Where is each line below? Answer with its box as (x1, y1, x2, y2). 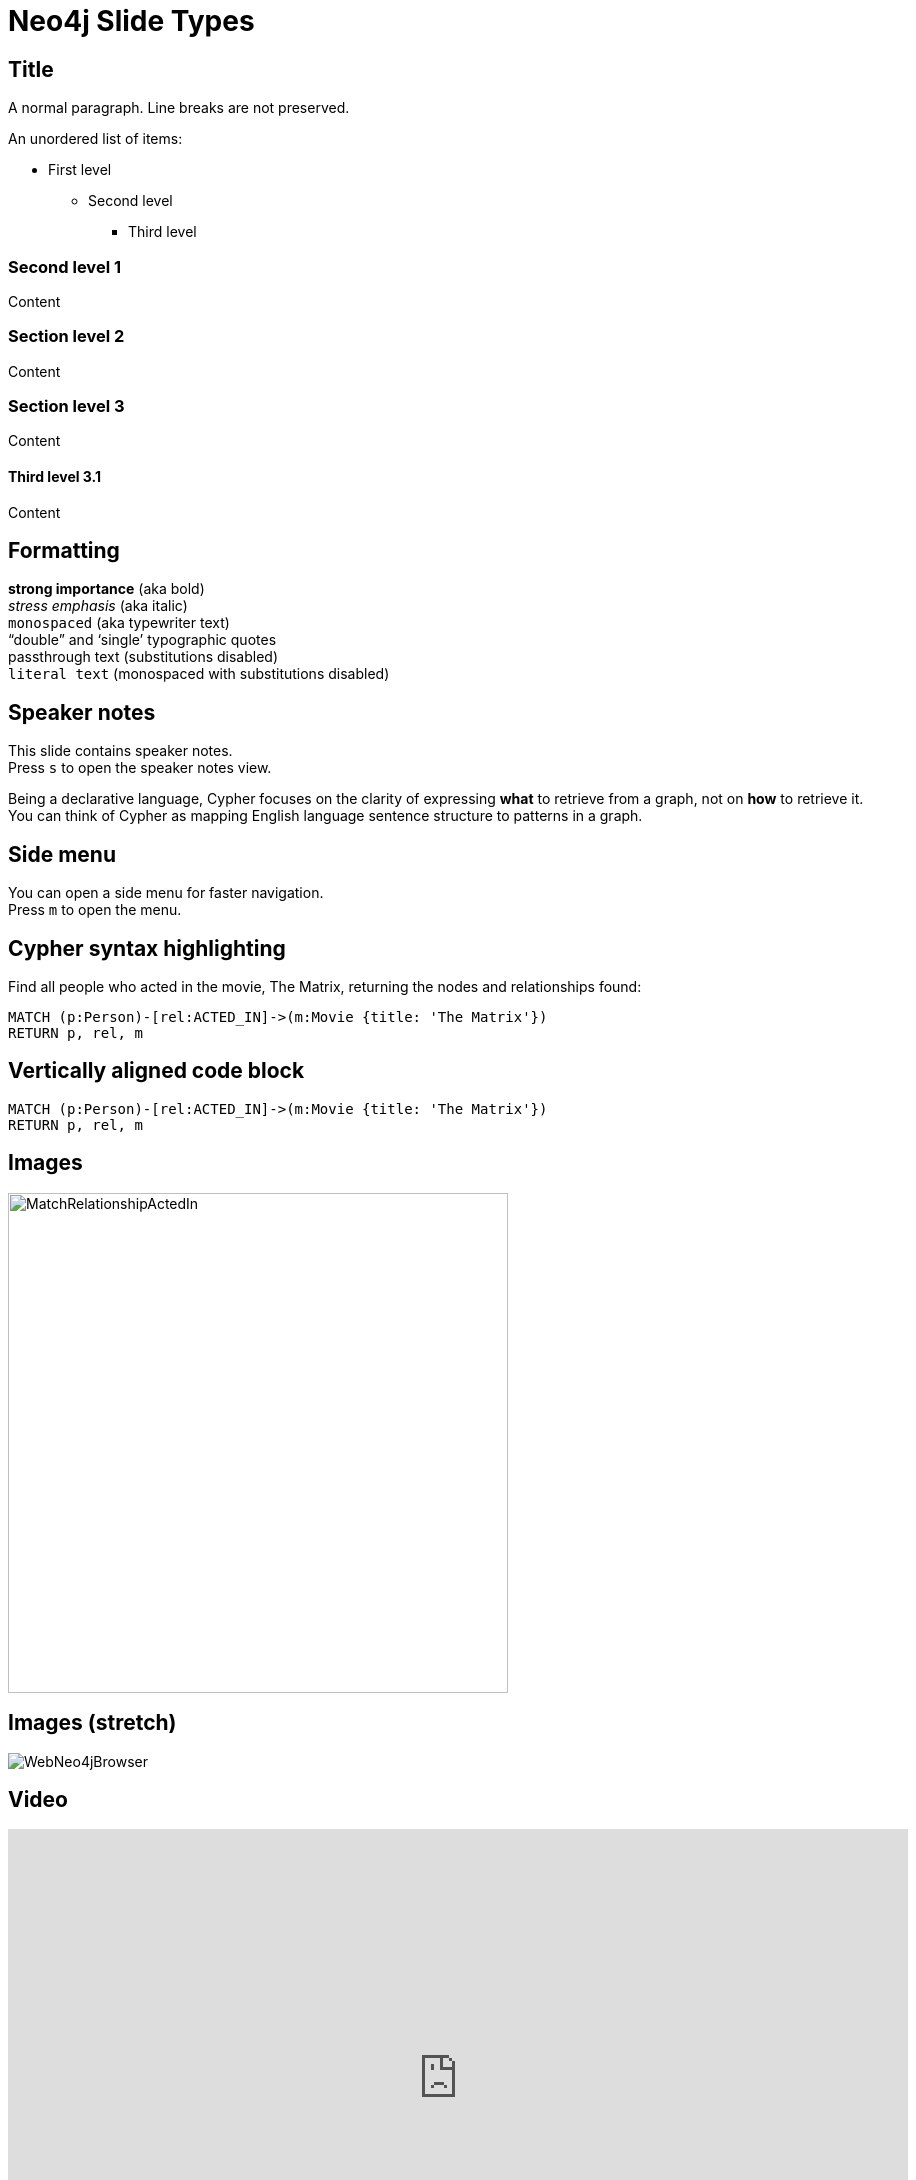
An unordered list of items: (8, 130, 183, 148)
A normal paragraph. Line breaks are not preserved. (8, 99, 350, 117)
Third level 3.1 (8, 468, 102, 486)
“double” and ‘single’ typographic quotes (8, 631, 277, 649)
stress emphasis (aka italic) (8, 597, 188, 615)
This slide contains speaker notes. (8, 742, 233, 760)
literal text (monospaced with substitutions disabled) (8, 665, 390, 683)
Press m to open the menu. (8, 901, 182, 919)
